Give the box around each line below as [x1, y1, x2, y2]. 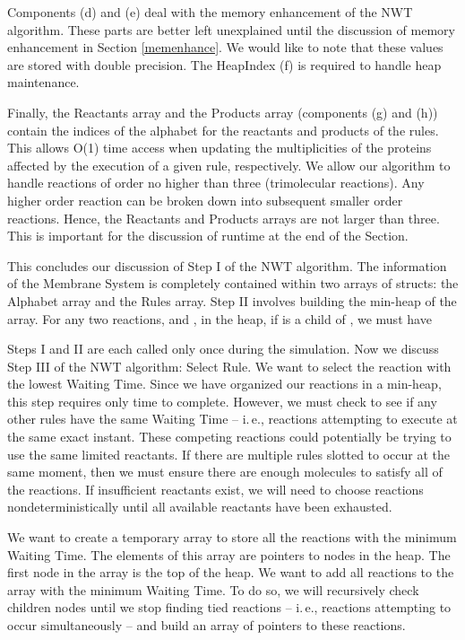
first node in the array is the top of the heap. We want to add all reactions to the [7, 563, 454, 582]
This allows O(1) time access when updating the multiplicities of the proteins [7, 138, 432, 157]
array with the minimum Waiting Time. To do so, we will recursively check [7, 580, 419, 599]
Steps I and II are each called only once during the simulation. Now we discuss [7, 339, 439, 358]
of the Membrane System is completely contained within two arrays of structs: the [7, 274, 459, 293]
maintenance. [7, 73, 80, 92]
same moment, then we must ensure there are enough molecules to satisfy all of [7, 462, 443, 481]
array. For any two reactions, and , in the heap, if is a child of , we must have [7, 309, 432, 328]
